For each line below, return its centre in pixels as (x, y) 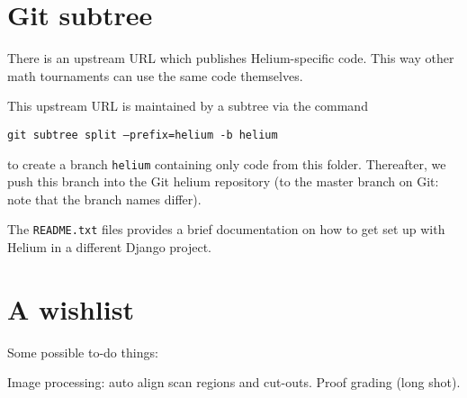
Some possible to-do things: (83, 352)
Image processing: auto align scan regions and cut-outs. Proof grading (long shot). (234, 382)
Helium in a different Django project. (110, 247)
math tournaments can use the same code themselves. (155, 75)
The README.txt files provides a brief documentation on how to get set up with (226, 229)
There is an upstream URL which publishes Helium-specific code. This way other (231, 58)
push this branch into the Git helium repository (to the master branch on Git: (223, 181)
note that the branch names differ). (104, 199)
